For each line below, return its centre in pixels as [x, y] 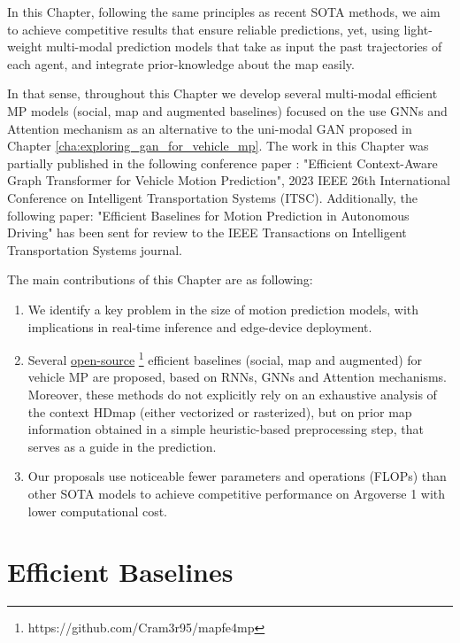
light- [418, 29]
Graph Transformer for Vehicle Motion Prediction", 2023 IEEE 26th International [229, 180]
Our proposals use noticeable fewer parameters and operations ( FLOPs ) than [237, 476]
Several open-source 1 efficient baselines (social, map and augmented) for [225, 358]
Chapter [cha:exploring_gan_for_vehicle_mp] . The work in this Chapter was [218, 146]
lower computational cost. [98, 511]
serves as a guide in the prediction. [122, 446]
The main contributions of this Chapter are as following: [160, 279]
